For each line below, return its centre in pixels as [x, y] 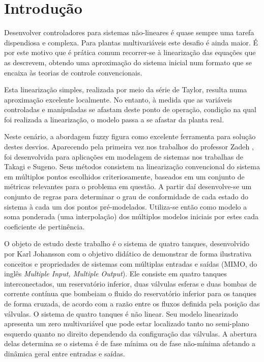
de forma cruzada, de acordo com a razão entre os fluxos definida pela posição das [132, 303]
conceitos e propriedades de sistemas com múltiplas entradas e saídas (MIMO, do [131, 263]
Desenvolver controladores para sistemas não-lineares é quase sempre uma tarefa [129, 32]
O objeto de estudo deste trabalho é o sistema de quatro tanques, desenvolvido [127, 243]
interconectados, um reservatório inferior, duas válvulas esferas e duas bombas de [130, 283]
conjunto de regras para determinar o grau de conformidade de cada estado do [126, 197]
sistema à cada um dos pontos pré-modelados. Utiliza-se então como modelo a [126, 206]
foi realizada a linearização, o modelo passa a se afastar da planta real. [114, 119]
